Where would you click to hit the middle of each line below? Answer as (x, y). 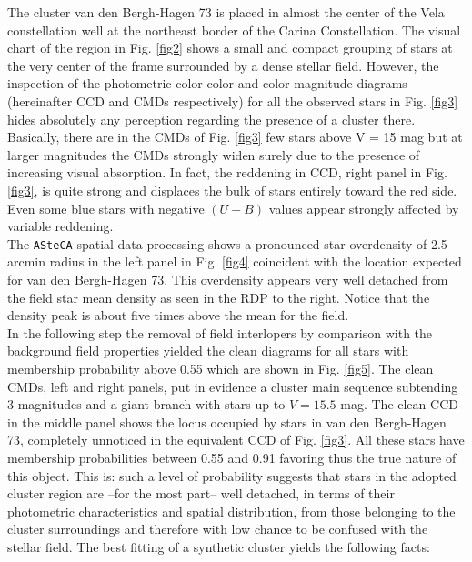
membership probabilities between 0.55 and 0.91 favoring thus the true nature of (232, 457)
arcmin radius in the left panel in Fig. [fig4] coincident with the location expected (235, 261)
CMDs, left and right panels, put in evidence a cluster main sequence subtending (233, 386)
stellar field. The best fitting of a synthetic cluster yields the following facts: (219, 546)
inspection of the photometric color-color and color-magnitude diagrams (207, 83)
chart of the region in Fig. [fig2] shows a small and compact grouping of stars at (230, 48)
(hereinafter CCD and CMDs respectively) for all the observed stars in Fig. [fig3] (233, 100)
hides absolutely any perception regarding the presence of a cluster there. (211, 119)
